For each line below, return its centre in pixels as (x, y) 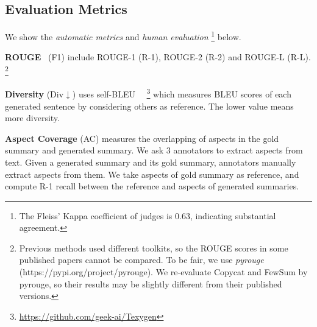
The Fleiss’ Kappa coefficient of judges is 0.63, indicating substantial (148, 215)
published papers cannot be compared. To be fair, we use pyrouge (141, 260)
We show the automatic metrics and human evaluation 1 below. (123, 36)
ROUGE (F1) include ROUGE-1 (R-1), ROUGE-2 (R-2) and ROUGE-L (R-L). (158, 57)
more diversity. (32, 118)
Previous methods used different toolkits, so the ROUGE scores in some (154, 248)
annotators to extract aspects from (238, 150)
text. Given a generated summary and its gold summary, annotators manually (151, 162)
